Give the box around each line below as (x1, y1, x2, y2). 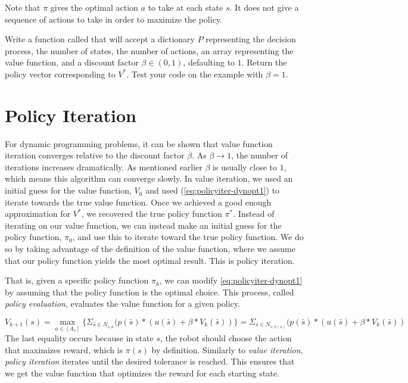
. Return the (241, 56, 287, 68)
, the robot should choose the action (160, 332, 292, 344)
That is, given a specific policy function (5, 274, 149, 287)
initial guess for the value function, (5, 184, 132, 197)
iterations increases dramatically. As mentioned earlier (5, 160, 203, 173)
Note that (5, 1, 41, 13)
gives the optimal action (50, 1, 138, 13)
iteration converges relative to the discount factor (5, 149, 185, 161)
